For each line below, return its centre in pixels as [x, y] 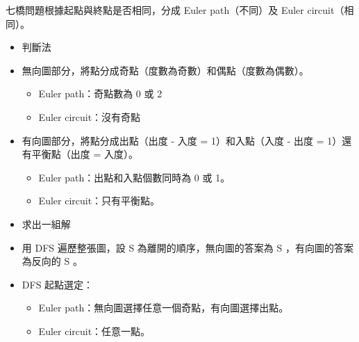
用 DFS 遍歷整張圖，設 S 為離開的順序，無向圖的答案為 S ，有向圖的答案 [187, 247]
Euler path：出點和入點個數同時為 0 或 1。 [134, 177]
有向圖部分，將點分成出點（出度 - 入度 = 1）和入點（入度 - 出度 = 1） [182, 140]
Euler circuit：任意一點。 [94, 331]
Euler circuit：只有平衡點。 [99, 201]
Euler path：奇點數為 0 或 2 [100, 93]
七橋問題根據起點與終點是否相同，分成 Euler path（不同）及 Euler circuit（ [175, 10]
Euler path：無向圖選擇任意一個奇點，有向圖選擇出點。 [164, 308]
